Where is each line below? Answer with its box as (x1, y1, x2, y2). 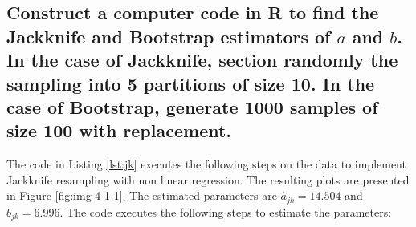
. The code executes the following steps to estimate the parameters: (59, 203, 392, 220)
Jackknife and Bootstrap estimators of (6, 23, 331, 48)
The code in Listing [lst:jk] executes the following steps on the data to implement (6, 156, 406, 172)
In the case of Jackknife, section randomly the (6, 47, 398, 72)
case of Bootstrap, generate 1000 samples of (6, 94, 378, 119)
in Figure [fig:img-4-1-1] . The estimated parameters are (6, 187, 277, 204)
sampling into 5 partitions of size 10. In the (6, 71, 375, 95)
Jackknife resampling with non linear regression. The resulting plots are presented (6, 171, 410, 188)
